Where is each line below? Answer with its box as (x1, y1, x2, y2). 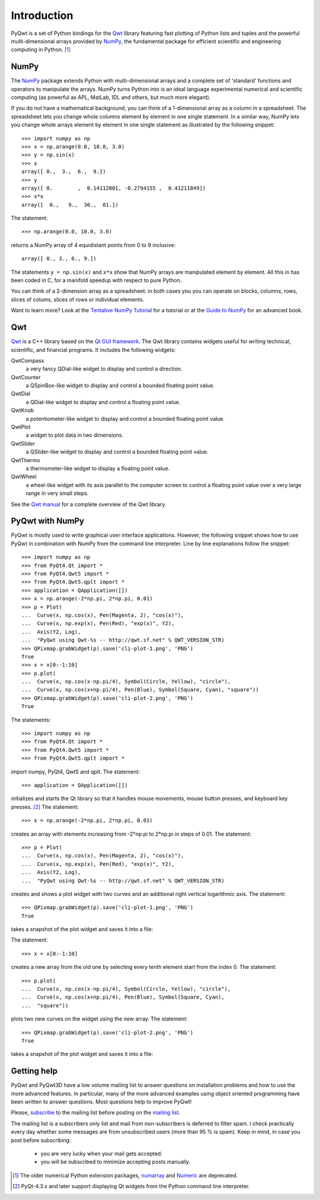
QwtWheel (11, 473, 37, 480)
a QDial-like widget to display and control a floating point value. (25, 398, 181, 405)
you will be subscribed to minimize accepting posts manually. (40, 1159, 191, 1166)
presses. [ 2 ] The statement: (11, 803, 79, 810)
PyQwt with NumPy (11, 516, 84, 526)
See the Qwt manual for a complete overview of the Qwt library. (11, 501, 167, 508)
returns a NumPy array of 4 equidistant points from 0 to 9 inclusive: (11, 241, 176, 248)
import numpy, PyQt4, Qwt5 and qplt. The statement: (11, 768, 140, 775)
